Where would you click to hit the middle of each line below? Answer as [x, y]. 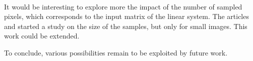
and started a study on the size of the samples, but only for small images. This [126, 26]
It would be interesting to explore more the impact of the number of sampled [123, 6]
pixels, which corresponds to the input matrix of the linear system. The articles [126, 16]
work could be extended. [42, 36]
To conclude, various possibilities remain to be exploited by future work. [116, 52]
